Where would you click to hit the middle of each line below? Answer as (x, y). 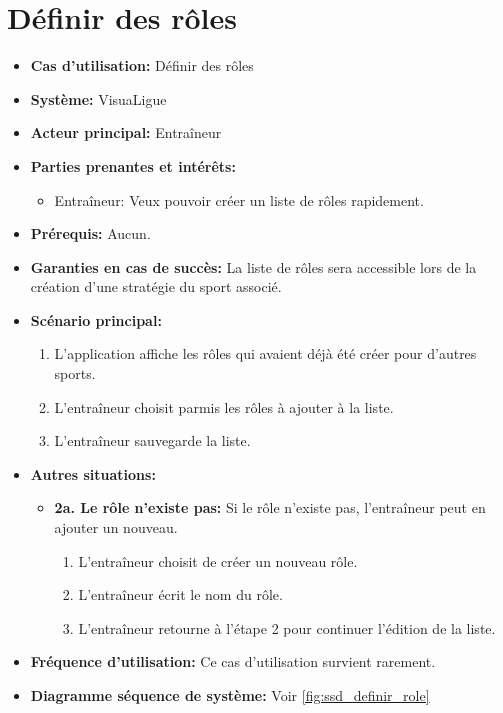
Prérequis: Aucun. (90, 233)
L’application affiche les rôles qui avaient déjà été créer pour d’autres (265, 353)
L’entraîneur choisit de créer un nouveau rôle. (218, 560)
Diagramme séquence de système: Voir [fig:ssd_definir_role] (230, 695)
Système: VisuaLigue (98, 98)
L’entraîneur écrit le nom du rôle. (180, 594)
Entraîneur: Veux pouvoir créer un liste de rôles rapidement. (239, 199)
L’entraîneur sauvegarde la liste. (152, 440)
